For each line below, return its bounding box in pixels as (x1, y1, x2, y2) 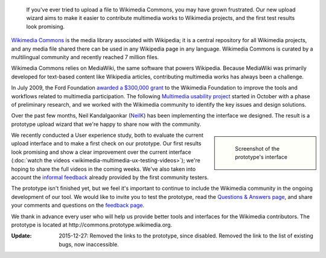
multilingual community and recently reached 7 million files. (11, 53, 159, 60)
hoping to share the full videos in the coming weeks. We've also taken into (11, 165, 196, 172)
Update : (11, 232, 33, 239)
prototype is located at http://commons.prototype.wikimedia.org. (11, 221, 172, 228)
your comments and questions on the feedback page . (11, 202, 145, 209)
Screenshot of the (235, 145, 280, 153)
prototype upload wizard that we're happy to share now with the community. (11, 121, 202, 128)
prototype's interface (235, 154, 288, 161)
